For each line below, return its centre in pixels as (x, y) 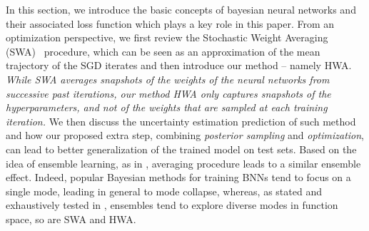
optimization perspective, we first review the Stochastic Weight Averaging (167, 37)
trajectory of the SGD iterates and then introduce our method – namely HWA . (179, 65)
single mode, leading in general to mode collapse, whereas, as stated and (164, 191)
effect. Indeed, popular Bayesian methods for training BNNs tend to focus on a (178, 177)
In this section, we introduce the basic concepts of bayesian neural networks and (181, 9)
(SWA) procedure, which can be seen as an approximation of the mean (163, 51)
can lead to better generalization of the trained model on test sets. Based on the (181, 149)
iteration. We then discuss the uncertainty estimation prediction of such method (181, 121)
